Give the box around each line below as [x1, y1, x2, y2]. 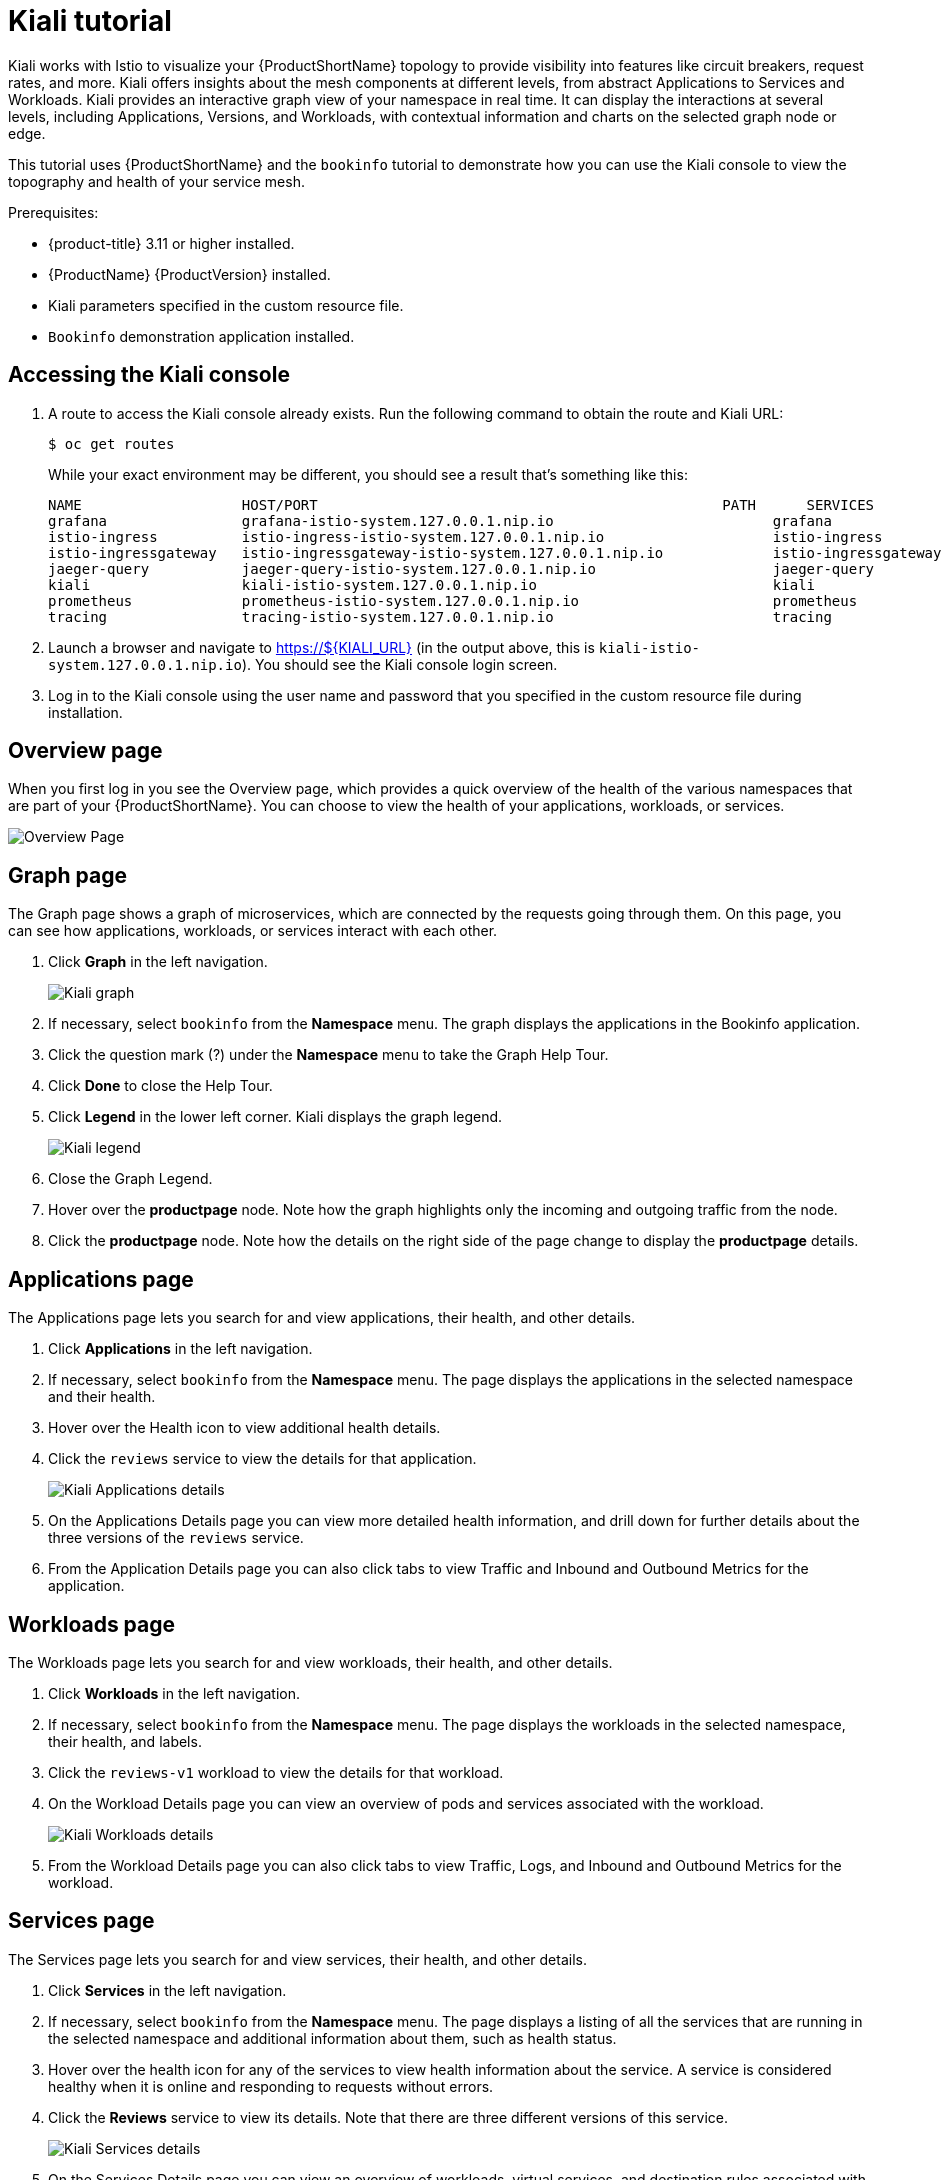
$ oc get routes [48, 435, 175, 452]
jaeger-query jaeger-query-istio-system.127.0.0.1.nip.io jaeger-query [48, 560, 875, 577]
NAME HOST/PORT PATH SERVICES [48, 496, 875, 513]
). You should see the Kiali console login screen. [241, 655, 558, 673]
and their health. [48, 1388, 156, 1406]
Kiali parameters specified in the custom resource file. [48, 296, 404, 314]
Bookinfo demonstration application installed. [48, 327, 355, 345]
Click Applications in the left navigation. [48, 1340, 313, 1358]
